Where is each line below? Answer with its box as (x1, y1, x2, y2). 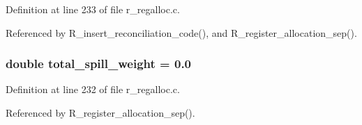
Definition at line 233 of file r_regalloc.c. (6, 2, 180, 16)
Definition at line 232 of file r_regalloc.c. (6, 82, 180, 97)
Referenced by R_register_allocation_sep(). (6, 106, 195, 119)
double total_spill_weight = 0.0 (6, 55, 192, 72)
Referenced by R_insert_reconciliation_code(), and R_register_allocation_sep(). (6, 25, 357, 40)
